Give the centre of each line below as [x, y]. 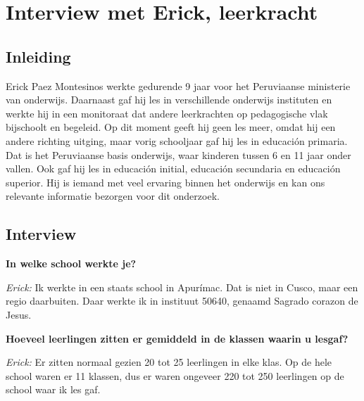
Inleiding [38, 56]
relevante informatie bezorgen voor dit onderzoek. [113, 196]
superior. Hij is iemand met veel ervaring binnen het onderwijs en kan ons [165, 182]
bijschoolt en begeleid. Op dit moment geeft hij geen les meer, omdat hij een [171, 127]
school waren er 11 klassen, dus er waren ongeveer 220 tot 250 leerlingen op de [175, 375]
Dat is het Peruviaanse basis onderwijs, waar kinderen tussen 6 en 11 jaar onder [178, 154]
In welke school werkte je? [71, 263]
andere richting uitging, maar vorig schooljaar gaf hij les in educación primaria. [177, 140]
